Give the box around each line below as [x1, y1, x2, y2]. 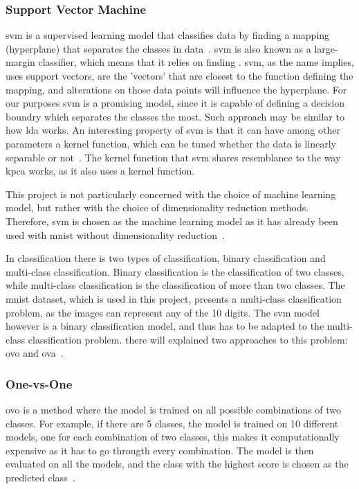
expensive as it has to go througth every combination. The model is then [6, 443, 314, 457]
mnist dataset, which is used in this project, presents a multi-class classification [6, 291, 342, 305]
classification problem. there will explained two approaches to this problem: [28, 332, 348, 346]
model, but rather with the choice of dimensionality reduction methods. [6, 200, 309, 215]
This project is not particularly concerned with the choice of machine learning [6, 186, 336, 201]
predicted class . [6, 470, 75, 485]
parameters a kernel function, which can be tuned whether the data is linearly [6, 136, 336, 150]
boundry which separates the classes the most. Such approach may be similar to [6, 109, 344, 123]
